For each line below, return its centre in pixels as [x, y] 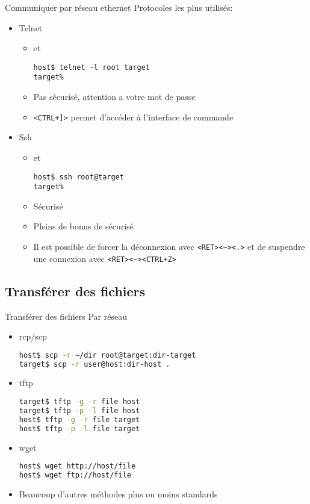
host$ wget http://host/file [77, 466]
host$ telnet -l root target [91, 67]
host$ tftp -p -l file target [79, 428]
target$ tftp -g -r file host [79, 402]
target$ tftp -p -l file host [79, 410]
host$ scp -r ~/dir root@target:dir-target [107, 355]
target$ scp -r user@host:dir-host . [95, 364]
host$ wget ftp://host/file [75, 475]
